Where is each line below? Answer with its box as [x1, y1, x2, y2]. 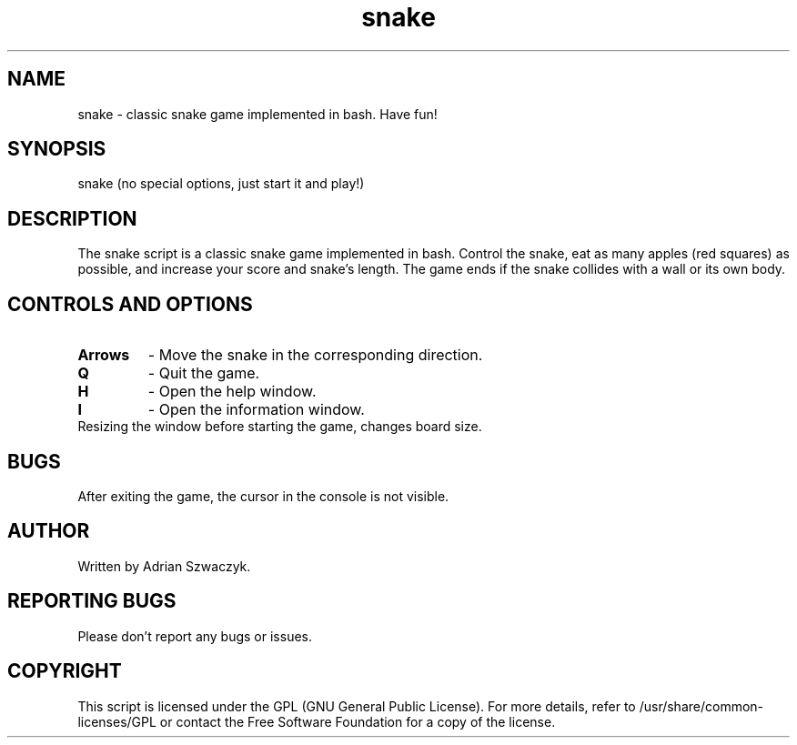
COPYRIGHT [7, 659, 122, 683]
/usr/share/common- [639, 698, 764, 714]
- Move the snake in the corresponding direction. [147, 346, 483, 365]
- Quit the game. [147, 364, 260, 383]
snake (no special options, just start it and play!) [77, 176, 365, 192]
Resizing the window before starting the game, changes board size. [77, 418, 482, 435]
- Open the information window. [147, 400, 365, 419]
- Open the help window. [147, 382, 317, 401]
